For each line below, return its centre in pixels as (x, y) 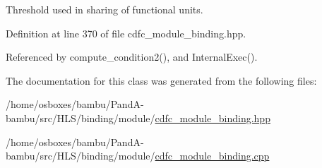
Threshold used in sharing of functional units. (105, 9)
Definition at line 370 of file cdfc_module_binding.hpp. (126, 33)
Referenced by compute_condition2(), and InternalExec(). (132, 57)
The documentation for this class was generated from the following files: (161, 80)
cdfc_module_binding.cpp (212, 156)
